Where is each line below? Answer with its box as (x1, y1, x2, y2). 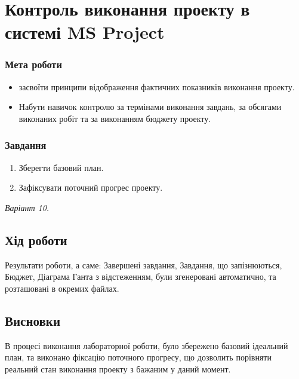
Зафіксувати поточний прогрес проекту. (19, 181, 163, 194)
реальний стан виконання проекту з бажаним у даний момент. (5, 362, 231, 375)
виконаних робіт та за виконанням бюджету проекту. (19, 112, 211, 124)
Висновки (5, 311, 61, 329)
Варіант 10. (5, 201, 50, 213)
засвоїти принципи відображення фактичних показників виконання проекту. (19, 80, 295, 93)
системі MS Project (5, 20, 165, 44)
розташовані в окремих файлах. (5, 282, 119, 294)
